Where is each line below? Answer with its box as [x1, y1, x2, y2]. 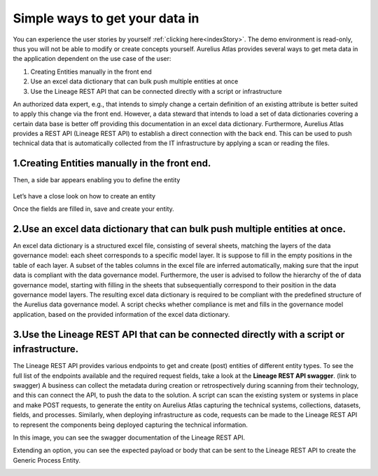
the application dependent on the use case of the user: [13, 55, 171, 63]
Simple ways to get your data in [13, 11, 199, 26]
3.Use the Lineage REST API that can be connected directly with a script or [13, 328, 345, 340]
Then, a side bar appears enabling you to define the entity [13, 176, 181, 184]
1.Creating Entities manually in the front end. [13, 158, 211, 170]
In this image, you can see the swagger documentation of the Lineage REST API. [13, 433, 245, 442]
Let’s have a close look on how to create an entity [13, 191, 156, 200]
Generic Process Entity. [13, 456, 80, 464]
